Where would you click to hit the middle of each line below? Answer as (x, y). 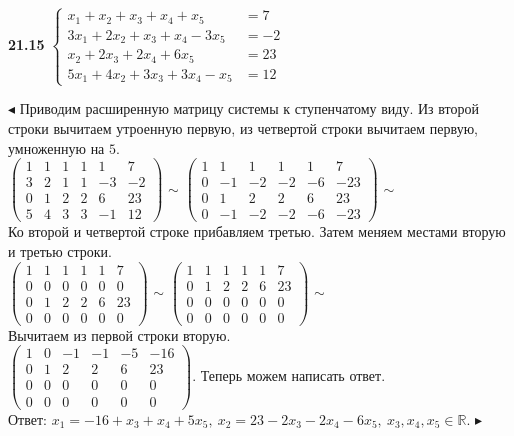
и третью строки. (60, 251)
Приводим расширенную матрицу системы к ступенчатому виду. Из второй (249, 108)
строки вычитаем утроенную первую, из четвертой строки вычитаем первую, (243, 128)
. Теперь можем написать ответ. (289, 374)
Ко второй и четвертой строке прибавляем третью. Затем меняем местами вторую (257, 231)
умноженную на (56, 147)
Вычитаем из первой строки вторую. (119, 334)
